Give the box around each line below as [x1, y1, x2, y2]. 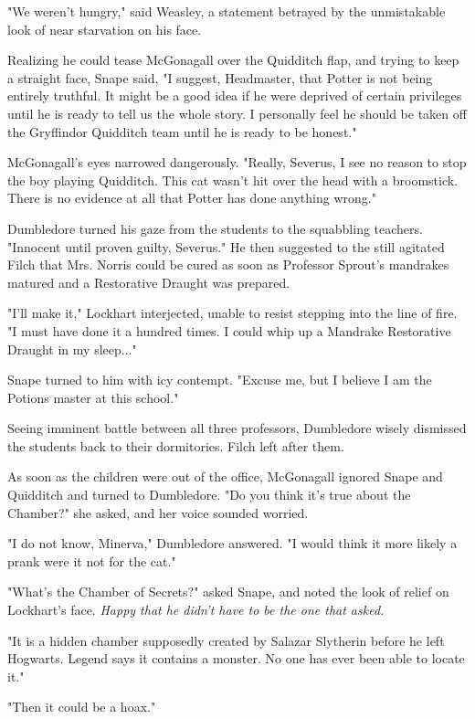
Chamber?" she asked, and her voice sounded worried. [7, 502, 309, 522]
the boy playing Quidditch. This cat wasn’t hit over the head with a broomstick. [7, 170, 459, 189]
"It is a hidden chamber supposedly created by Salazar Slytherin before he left [7, 630, 445, 650]
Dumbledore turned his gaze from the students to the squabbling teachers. [7, 218, 423, 238]
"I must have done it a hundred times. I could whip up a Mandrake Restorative [7, 321, 451, 340]
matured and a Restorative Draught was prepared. [7, 272, 290, 291]
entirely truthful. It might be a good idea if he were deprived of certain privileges [7, 86, 462, 105]
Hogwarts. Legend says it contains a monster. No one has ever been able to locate [7, 649, 465, 668]
